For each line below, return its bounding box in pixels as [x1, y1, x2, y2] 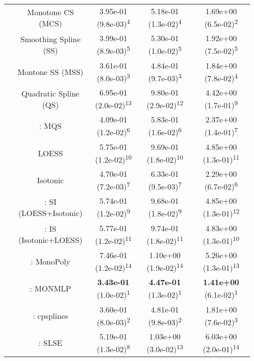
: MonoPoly [30, 256, 70, 267]
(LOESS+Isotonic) [18, 207, 83, 218]
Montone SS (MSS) [17, 66, 84, 77]
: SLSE [39, 337, 63, 349]
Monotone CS [27, 6, 74, 18]
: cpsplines [33, 310, 68, 321]
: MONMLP [30, 283, 71, 294]
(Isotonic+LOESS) [18, 234, 83, 246]
